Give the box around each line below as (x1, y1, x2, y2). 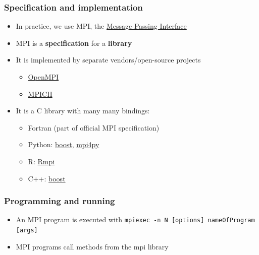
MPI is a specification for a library (16, 37, 132, 48)
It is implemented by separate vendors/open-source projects (16, 54, 201, 65)
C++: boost (28, 173, 66, 183)
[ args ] (16, 227, 38, 234)
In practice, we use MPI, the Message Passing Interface (16, 21, 187, 31)
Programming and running (4, 195, 115, 207)
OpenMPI (28, 72, 59, 82)
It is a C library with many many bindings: (16, 105, 150, 116)
